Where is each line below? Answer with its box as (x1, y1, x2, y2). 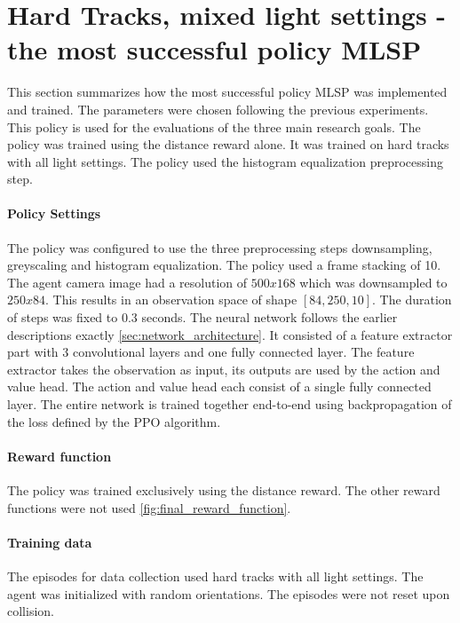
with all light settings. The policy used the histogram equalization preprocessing (7, 152, 443, 170)
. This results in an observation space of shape (45, 290, 297, 309)
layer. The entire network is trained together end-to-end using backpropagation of (7, 395, 452, 414)
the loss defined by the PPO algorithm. (7, 412, 221, 430)
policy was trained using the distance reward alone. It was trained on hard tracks (7, 135, 449, 154)
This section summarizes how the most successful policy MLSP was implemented (7, 83, 448, 101)
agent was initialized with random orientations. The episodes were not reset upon (7, 584, 450, 603)
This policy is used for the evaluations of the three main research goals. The (7, 117, 421, 136)
